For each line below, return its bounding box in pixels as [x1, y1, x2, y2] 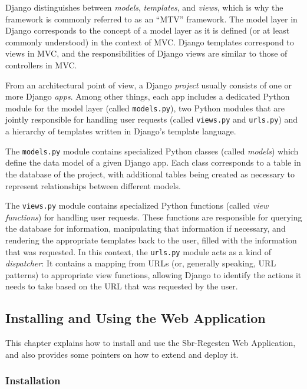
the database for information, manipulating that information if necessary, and [5, 222, 286, 235]
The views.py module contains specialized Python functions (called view [5, 199, 269, 212]
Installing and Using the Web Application [5, 309, 266, 327]
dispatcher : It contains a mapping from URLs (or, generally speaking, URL [5, 257, 276, 269]
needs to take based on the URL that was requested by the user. [5, 280, 238, 292]
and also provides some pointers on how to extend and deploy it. [5, 348, 239, 360]
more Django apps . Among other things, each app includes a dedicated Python [5, 90, 290, 103]
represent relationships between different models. [5, 179, 181, 192]
